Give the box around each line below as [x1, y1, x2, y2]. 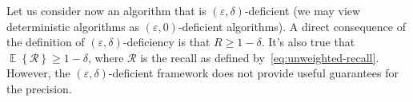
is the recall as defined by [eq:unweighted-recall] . [140, 49, 379, 65]
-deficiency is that [122, 33, 211, 50]
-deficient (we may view [244, 2, 361, 18]
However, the [6, 65, 70, 81]
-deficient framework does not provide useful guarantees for [108, 65, 399, 81]
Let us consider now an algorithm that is [6, 2, 206, 18]
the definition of [6, 33, 85, 50]
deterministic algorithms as [6, 18, 139, 34]
